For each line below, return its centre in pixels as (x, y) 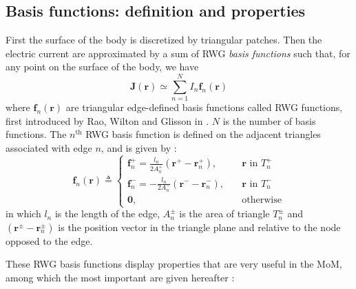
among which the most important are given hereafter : (120, 277)
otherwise (262, 200)
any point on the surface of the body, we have (102, 67)
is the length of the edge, (107, 213)
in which (23, 213)
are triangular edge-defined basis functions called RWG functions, (204, 107)
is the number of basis (269, 120)
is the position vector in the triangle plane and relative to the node (199, 227)
